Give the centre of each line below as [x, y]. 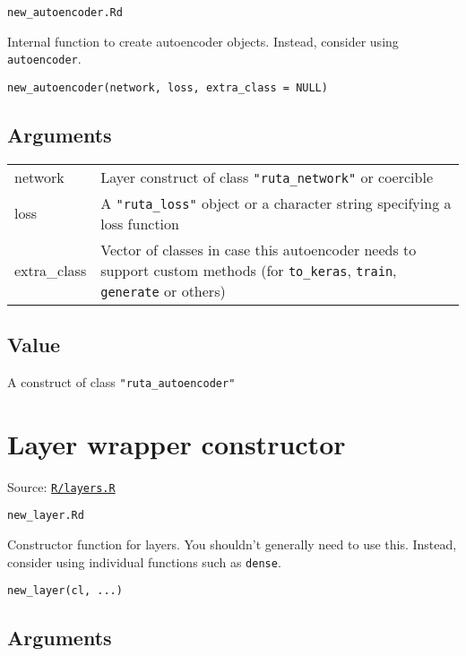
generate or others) [163, 290]
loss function [140, 223]
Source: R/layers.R [61, 486]
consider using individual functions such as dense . [144, 561]
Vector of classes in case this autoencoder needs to [259, 249]
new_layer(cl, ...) [65, 591]
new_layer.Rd [46, 516]
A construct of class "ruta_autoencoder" [121, 381]
